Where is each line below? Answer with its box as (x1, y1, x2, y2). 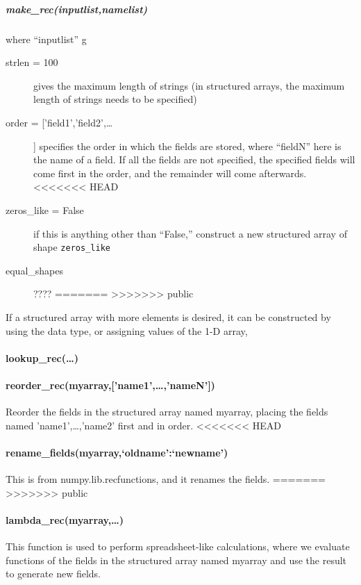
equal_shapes (6, 263, 63, 277)
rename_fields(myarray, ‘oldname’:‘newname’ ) (6, 445, 228, 459)
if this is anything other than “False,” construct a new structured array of (33, 226, 347, 240)
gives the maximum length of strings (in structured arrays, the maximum (33, 78, 345, 92)
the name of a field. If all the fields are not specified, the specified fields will (33, 152, 355, 167)
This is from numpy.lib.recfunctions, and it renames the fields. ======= (6, 472, 326, 486)
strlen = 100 (6, 55, 58, 69)
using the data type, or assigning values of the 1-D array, (6, 323, 248, 338)
